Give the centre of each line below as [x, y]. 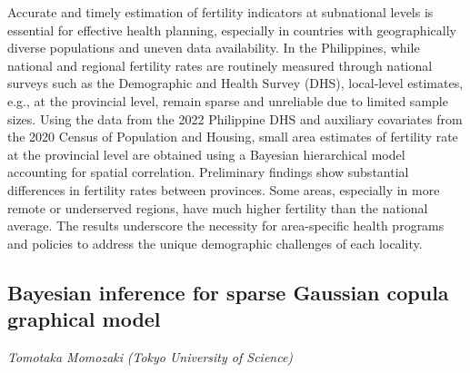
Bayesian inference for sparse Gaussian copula [228, 292]
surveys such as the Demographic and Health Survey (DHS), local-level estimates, [235, 83]
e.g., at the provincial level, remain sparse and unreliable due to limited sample [228, 100]
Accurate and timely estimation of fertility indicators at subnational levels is [220, 12]
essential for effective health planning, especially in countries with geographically [232, 29]
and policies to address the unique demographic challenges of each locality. [215, 243]
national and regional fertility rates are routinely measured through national [220, 65]
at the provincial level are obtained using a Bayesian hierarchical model [206, 154]
